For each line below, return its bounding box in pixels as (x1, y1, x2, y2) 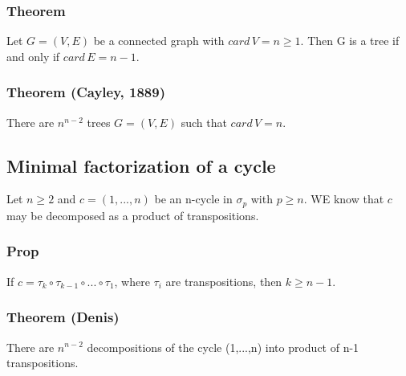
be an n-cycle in (154, 190, 233, 207)
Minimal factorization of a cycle (6, 153, 276, 178)
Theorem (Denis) (6, 307, 120, 327)
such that (181, 113, 227, 130)
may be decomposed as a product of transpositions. (6, 206, 259, 223)
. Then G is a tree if (300, 32, 400, 49)
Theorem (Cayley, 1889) (6, 82, 165, 102)
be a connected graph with (93, 32, 225, 49)
